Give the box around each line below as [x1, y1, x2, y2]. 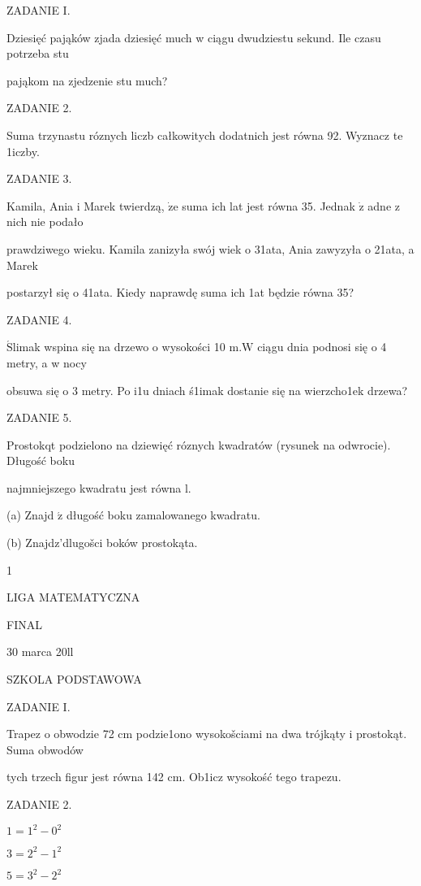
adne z [367, 197, 400, 214]
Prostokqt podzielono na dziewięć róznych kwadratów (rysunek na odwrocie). [6, 436, 391, 453]
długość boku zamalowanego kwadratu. [66, 506, 260, 523]
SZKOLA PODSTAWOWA [6, 671, 142, 688]
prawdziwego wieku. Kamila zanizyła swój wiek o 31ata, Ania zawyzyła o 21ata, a [6, 240, 415, 257]
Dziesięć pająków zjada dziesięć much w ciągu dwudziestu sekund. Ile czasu [6, 28, 381, 46]
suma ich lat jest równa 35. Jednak [182, 197, 355, 214]
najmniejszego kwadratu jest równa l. [6, 479, 191, 496]
